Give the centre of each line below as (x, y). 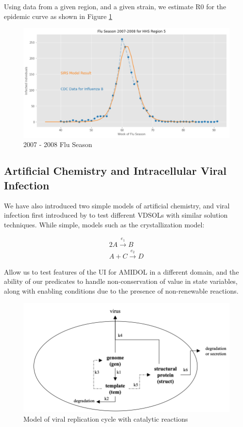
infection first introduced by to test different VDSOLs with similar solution (116, 215)
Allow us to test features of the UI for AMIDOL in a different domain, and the (121, 271)
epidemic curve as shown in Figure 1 (58, 16)
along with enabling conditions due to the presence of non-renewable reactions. (121, 291)
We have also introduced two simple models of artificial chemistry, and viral (117, 205)
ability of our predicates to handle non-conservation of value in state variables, (121, 281)
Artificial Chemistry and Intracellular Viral (115, 171)
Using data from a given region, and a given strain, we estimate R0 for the (115, 6)
